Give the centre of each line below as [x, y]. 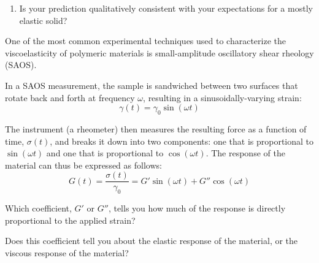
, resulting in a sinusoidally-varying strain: [222, 97]
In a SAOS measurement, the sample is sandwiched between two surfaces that [152, 85]
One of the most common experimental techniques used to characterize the [146, 41]
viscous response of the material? [67, 252]
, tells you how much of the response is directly [197, 208]
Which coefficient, [38, 208]
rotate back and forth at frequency [70, 97]
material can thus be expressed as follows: [83, 165]
